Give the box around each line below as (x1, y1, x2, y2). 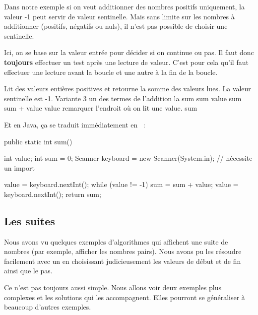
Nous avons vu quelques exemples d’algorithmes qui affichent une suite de (4, 236, 228, 247)
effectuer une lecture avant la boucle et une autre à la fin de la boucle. (4, 66, 218, 77)
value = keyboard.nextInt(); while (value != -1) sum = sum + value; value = (4, 179, 239, 189)
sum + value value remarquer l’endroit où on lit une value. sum (4, 103, 197, 113)
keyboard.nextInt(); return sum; (4, 189, 101, 199)
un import (4, 162, 35, 173)
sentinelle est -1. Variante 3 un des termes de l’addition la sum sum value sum (4, 93, 242, 103)
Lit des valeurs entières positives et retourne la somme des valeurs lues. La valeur (4, 83, 251, 94)
